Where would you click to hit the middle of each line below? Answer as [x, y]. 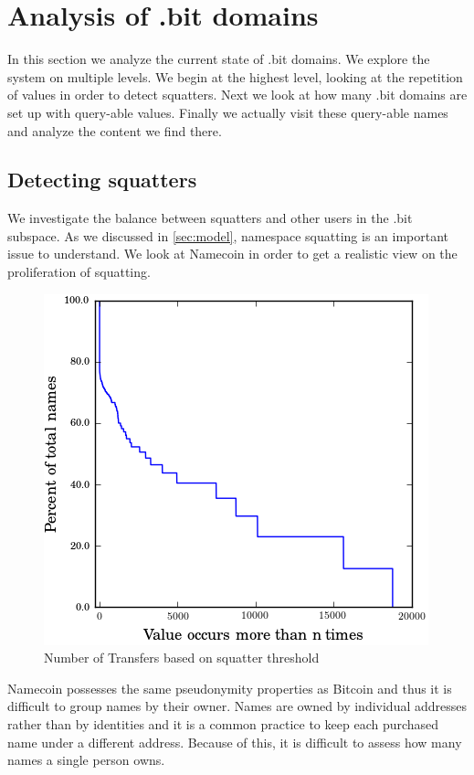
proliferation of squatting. [79, 272]
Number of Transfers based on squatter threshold [182, 658]
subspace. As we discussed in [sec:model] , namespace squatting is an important [228, 235]
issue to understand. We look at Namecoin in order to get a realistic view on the [232, 254]
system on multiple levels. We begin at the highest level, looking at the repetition [235, 76]
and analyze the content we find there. [115, 130]
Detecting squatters [102, 180]
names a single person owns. [86, 760]
